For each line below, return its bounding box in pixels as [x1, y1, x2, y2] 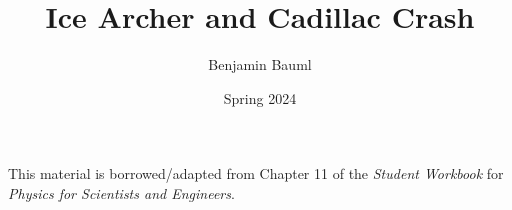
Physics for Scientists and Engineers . [8, 182, 235, 203]
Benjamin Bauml [208, 54, 312, 75]
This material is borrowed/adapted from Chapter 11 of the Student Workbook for [8, 163, 504, 184]
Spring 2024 [223, 87, 297, 108]
